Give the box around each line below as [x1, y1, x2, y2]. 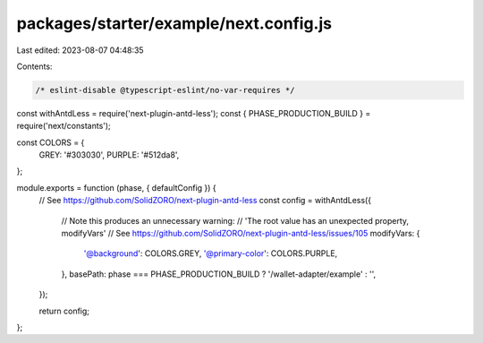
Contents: [16, 61, 53, 72]
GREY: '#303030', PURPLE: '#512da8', [38, 150, 180, 160]
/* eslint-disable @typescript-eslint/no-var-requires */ [35, 85, 295, 95]
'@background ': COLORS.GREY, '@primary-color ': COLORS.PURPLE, [83, 248, 338, 259]
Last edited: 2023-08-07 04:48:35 [16, 45, 144, 56]
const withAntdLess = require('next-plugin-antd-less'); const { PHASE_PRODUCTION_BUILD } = [16, 107, 371, 118]
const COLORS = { [16, 137, 85, 148]
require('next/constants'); [16, 121, 111, 132]
